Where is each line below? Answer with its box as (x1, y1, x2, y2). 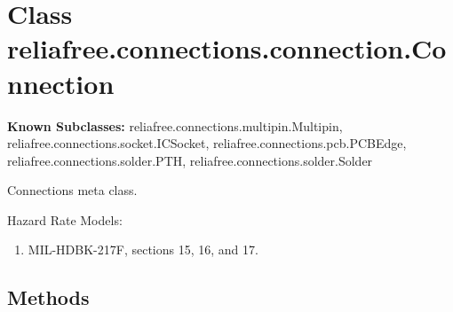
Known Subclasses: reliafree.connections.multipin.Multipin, (7, 116, 343, 135)
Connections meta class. (7, 181, 138, 199)
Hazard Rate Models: (7, 210, 123, 229)
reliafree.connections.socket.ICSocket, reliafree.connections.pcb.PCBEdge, (7, 134, 407, 152)
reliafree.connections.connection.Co (7, 30, 447, 66)
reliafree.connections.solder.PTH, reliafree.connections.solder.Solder (7, 151, 373, 169)
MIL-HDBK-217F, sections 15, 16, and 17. (28, 240, 258, 259)
